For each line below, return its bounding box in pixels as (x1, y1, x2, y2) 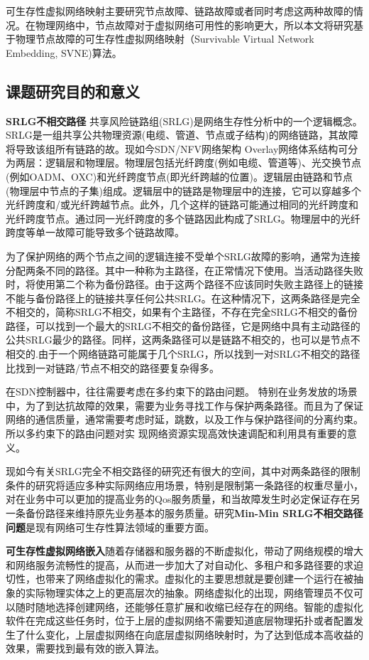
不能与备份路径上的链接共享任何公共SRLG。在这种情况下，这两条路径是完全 (6, 290, 360, 305)
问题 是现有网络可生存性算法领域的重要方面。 (6, 519, 214, 534)
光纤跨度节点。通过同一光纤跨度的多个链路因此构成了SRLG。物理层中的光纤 (6, 211, 360, 225)
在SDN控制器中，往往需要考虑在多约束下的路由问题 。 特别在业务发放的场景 (6, 384, 358, 399)
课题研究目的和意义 (6, 80, 140, 102)
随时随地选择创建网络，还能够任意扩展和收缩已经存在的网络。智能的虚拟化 (15, 599, 363, 614)
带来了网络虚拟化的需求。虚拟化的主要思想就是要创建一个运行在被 (45, 571, 353, 586)
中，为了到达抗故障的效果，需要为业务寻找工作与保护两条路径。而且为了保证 (6, 398, 363, 412)
